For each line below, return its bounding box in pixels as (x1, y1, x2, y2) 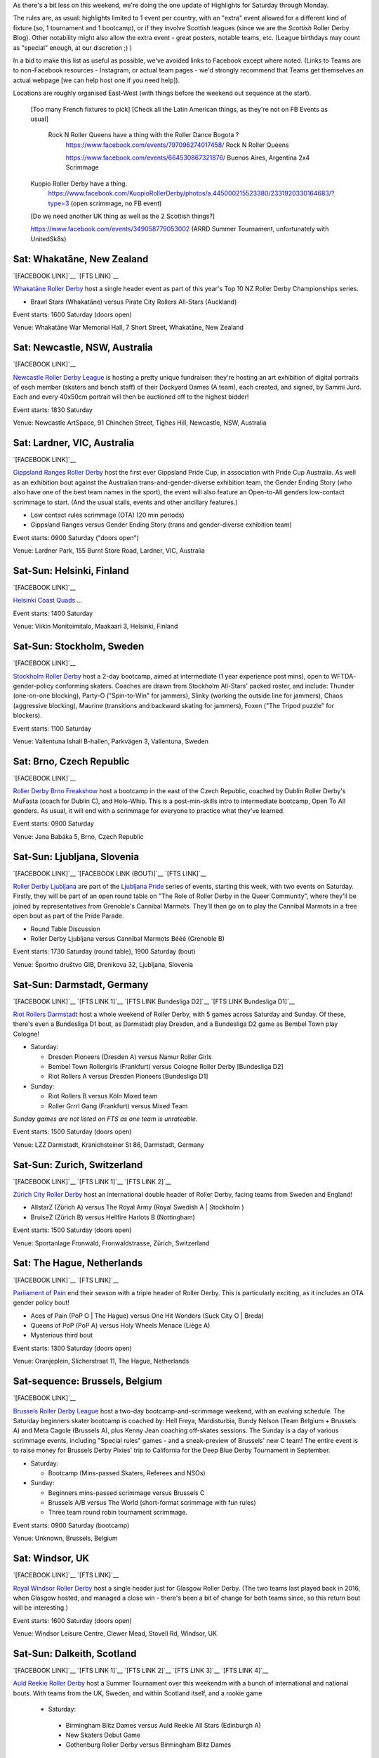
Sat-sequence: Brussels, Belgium (13, 1375, 163, 1387)
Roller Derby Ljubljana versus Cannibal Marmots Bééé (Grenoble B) (30, 935, 225, 942)
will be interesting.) (13, 1603, 69, 1612)
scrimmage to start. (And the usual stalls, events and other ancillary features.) (13, 498, 238, 506)
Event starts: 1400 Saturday (13, 609, 93, 617)
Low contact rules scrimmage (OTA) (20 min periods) (30, 511, 185, 519)
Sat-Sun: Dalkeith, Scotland (13, 1648, 137, 1660)
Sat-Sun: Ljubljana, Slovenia (13, 851, 140, 863)
